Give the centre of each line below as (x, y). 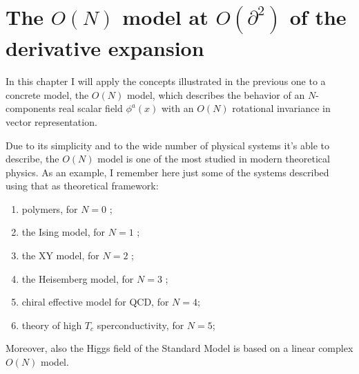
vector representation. (51, 121)
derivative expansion (105, 48)
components (31, 108)
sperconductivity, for (140, 325)
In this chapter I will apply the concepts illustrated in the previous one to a (166, 81)
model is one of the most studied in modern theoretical (214, 159)
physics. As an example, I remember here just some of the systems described (167, 172)
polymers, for (50, 208)
